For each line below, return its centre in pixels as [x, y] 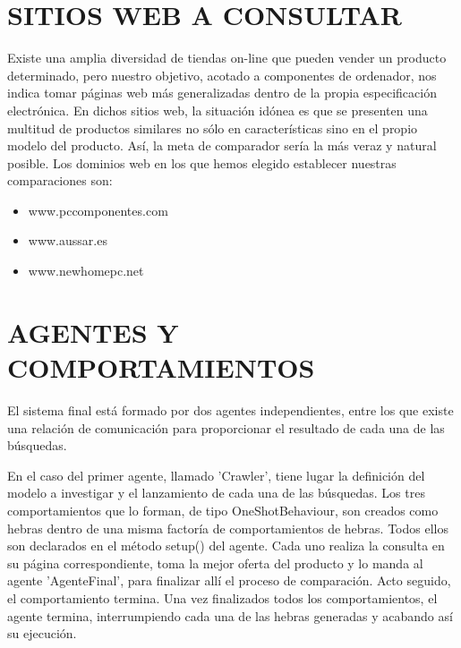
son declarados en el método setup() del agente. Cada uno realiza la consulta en [226, 546]
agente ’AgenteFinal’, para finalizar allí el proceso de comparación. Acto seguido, [229, 580]
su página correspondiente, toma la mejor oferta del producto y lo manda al [215, 563]
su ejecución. [42, 633]
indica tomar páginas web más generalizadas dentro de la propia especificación [222, 93]
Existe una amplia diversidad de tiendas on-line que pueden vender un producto [227, 58]
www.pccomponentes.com [98, 210]
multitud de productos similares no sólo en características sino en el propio [213, 128]
